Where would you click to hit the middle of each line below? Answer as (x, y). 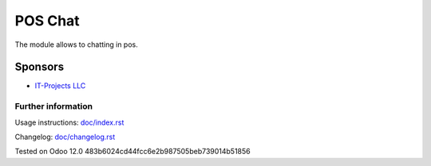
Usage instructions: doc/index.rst (69, 122)
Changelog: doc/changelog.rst (65, 137)
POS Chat (47, 21)
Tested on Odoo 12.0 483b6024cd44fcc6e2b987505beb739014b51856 (132, 152)
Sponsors (39, 67)
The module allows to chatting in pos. (77, 44)
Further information (54, 106)
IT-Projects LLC (60, 86)
